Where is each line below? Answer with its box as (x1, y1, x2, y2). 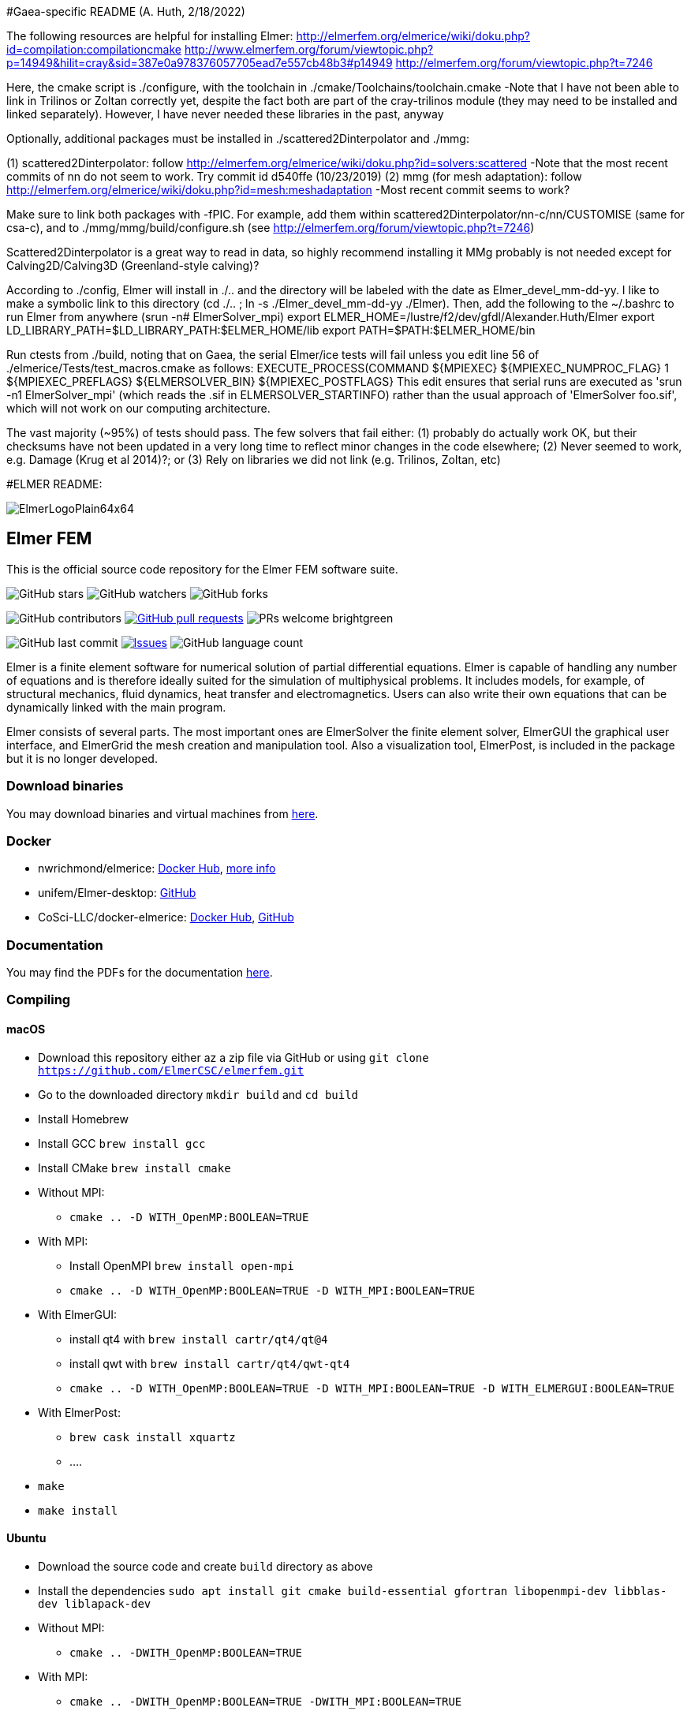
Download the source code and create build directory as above (38, 1559, 373, 1573)
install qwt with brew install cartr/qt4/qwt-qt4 (69, 1356, 350, 1370)
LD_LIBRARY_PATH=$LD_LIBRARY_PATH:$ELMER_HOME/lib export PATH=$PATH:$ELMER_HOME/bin (6, 323, 536, 337)
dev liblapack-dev (38, 1597, 151, 1610)
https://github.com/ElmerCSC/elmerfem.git (38, 1063, 304, 1077)
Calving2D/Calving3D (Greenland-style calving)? (6, 259, 260, 272)
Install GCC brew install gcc (38, 1136, 206, 1150)
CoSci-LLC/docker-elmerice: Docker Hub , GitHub (38, 910, 294, 925)
